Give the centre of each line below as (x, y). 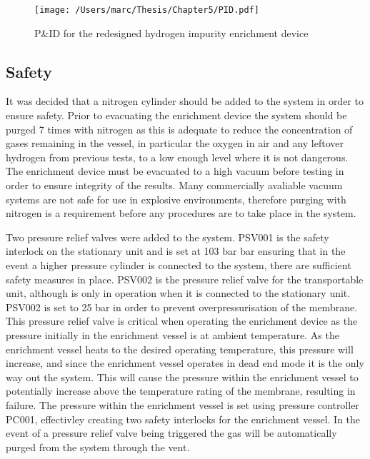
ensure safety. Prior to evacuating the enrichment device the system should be (176, 115)
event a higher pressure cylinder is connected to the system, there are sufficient (179, 264)
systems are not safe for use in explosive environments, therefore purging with (176, 199)
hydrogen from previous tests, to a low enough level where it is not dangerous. (177, 157)
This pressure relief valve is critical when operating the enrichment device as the (182, 321)
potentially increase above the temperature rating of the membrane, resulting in (181, 391)
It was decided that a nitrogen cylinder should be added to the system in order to (185, 101)
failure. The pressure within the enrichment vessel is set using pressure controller (182, 404)
